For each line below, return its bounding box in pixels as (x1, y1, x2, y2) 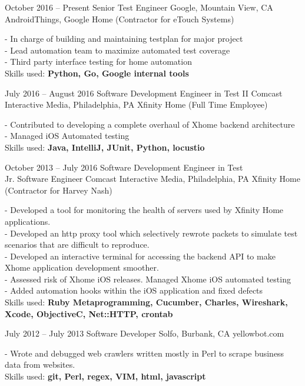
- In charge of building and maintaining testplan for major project (5, 32, 243, 45)
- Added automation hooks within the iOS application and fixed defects (5, 284, 263, 297)
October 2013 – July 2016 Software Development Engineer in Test (5, 161, 243, 173)
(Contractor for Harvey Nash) (5, 184, 112, 196)
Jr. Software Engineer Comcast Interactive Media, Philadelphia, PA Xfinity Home (5, 172, 300, 185)
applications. (5, 215, 51, 227)
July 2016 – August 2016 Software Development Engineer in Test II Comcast (5, 86, 283, 99)
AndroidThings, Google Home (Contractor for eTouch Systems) (5, 12, 234, 25)
